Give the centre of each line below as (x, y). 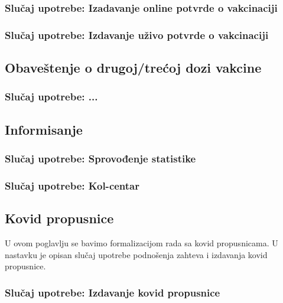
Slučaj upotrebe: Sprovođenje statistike (100, 159)
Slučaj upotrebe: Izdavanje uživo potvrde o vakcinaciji (137, 35)
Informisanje (44, 129)
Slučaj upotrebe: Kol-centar (72, 185)
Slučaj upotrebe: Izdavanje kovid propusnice (113, 292)
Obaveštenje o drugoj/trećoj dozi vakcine (133, 68)
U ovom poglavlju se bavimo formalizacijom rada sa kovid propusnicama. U (141, 242)
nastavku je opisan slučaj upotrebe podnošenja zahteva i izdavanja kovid (136, 254)
